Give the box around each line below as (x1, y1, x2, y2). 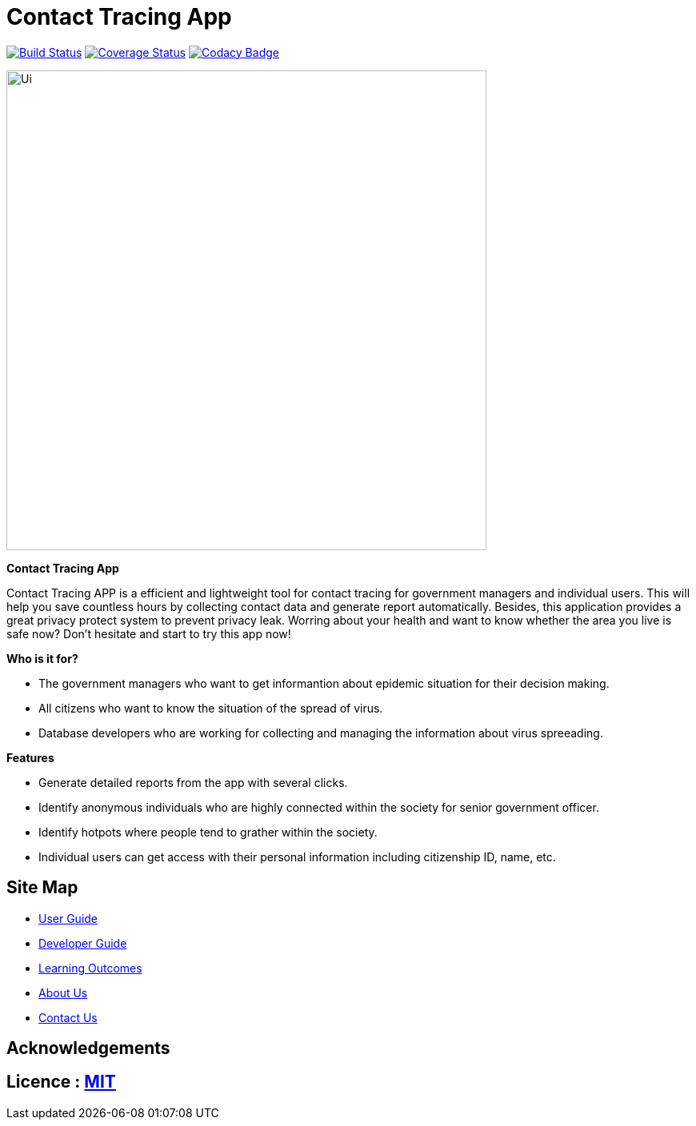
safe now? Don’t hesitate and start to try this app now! (6, 626, 291, 641)
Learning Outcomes (38, 960, 142, 975)
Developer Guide (38, 936, 127, 950)
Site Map (6, 877, 78, 898)
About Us (38, 985, 88, 1000)
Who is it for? (6, 651, 78, 665)
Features (6, 750, 54, 765)
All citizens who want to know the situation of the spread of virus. (38, 701, 383, 715)
